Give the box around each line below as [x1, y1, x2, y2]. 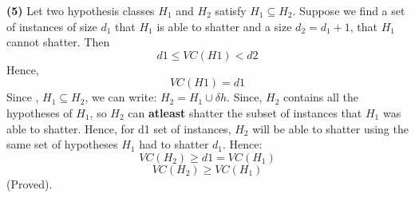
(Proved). [6, 175, 53, 192]
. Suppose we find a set [292, 2, 405, 18]
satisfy [215, 2, 247, 18]
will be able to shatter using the [252, 120, 409, 137]
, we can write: [85, 89, 157, 105]
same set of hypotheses [6, 136, 118, 152]
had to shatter [139, 136, 209, 152]
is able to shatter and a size [156, 18, 292, 34]
